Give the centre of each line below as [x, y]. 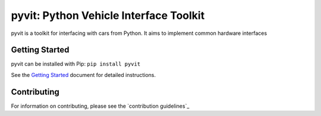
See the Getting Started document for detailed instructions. [84, 75]
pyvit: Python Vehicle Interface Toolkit [108, 15]
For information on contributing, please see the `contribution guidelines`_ [100, 106]
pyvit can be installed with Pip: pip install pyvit [76, 64]
